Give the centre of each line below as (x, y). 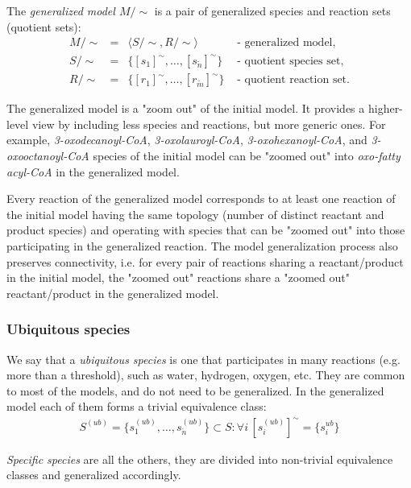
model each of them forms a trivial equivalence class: (137, 406)
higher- (385, 108)
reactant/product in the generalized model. (113, 293)
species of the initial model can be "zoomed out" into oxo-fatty (247, 156)
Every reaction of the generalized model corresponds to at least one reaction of (201, 199)
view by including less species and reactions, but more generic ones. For (209, 124)
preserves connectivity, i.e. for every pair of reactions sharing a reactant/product (205, 261)
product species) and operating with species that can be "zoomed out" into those (206, 230)
